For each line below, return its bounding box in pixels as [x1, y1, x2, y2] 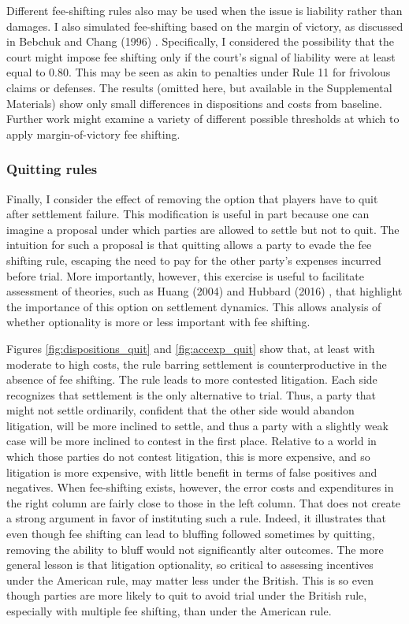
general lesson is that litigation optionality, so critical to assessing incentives [6, 556, 374, 573]
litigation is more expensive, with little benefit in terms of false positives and [6, 463, 377, 480]
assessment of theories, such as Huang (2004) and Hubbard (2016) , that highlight [6, 283, 403, 299]
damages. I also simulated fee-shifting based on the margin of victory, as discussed [6, 17, 403, 34]
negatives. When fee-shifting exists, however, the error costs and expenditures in [6, 479, 394, 496]
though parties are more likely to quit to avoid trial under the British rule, [6, 587, 367, 604]
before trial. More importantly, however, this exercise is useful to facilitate [6, 267, 364, 284]
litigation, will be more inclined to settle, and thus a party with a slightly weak [6, 417, 389, 433]
